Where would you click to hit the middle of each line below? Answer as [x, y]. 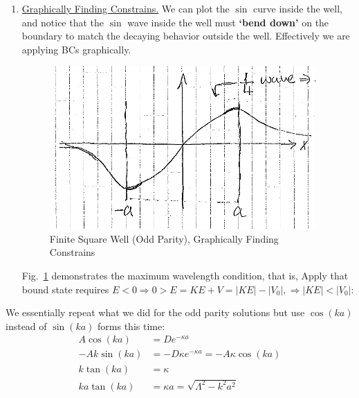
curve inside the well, [298, 8]
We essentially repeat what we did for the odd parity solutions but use [155, 312]
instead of [26, 326]
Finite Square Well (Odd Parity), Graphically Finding [164, 238]
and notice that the [63, 22]
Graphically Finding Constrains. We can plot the [126, 8]
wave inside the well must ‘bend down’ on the [228, 22]
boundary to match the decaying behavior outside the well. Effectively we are [186, 36]
